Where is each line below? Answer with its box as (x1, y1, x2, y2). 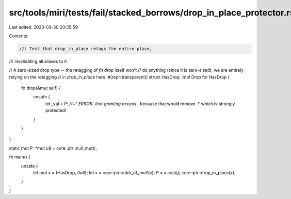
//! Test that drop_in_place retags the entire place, (19, 46, 152, 51)
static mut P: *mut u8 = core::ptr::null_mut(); (9, 145, 97, 151)
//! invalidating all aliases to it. (9, 58, 68, 64)
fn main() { (9, 154, 31, 160)
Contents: (9, 33, 29, 39)
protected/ (45, 107, 66, 113)
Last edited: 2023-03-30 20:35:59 (9, 24, 78, 30)
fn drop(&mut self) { (21, 85, 61, 91)
